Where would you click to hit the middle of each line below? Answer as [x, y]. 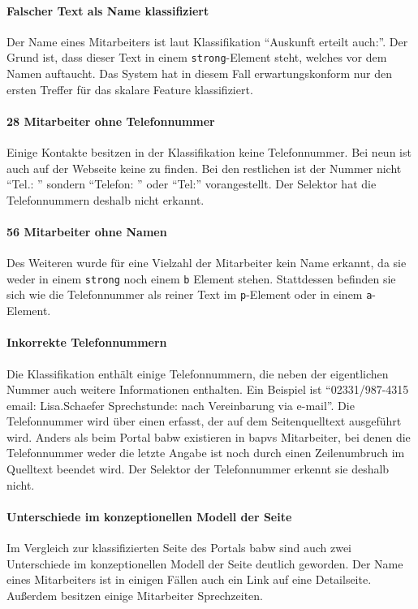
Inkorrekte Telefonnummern [87, 342]
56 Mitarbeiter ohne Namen [87, 231]
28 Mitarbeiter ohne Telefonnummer [111, 121]
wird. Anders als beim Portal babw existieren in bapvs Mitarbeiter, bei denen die [209, 436]
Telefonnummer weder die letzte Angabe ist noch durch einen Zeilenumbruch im [206, 453]
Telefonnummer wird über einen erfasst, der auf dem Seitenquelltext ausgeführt [204, 421]
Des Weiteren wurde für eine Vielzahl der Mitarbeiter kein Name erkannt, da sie [207, 263]
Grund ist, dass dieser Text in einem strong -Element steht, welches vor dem [197, 57]
